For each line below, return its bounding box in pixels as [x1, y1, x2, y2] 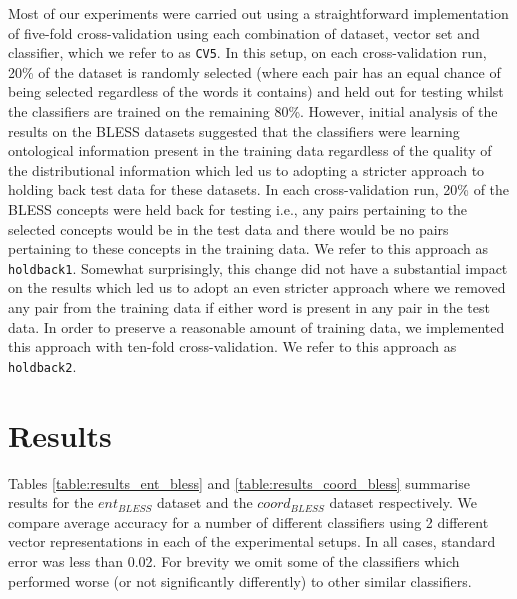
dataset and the [156, 492, 253, 513]
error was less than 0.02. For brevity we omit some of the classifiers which [8, 550, 460, 571]
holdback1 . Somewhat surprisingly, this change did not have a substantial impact [8, 257, 508, 278]
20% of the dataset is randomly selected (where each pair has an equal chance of [8, 61, 501, 82]
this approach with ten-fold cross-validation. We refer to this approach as [8, 336, 457, 357]
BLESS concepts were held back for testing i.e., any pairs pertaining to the [8, 199, 468, 219]
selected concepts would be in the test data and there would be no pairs [8, 218, 449, 239]
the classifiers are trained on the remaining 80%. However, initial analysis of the [8, 101, 498, 122]
